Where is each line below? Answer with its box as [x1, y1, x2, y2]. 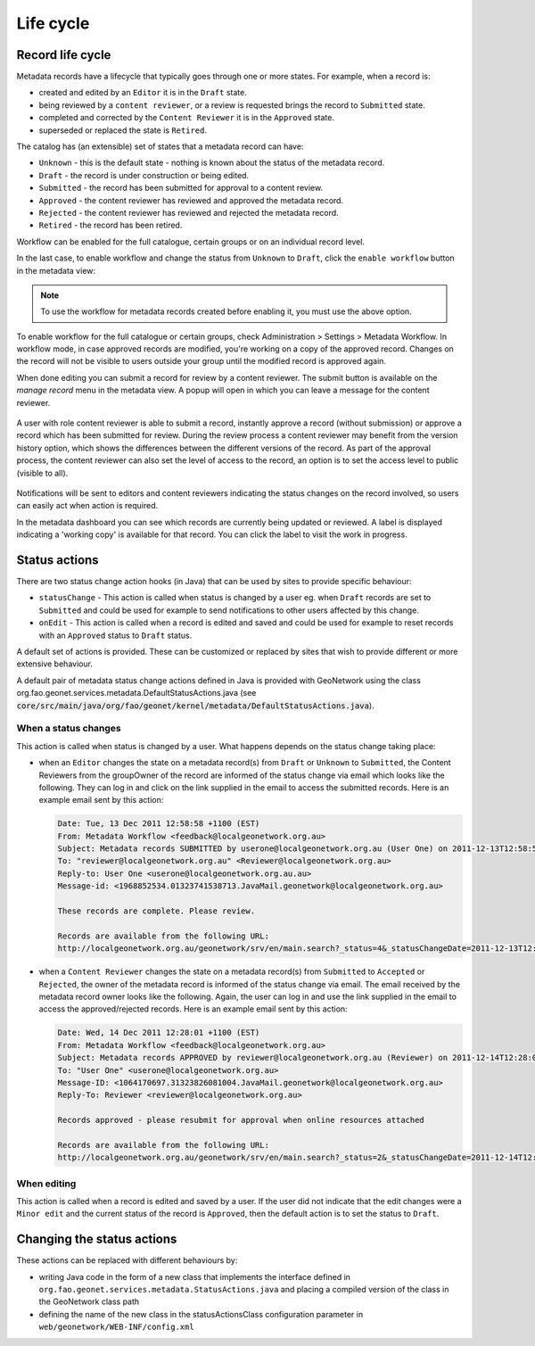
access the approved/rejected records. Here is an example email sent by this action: [38, 1003, 348, 1014]
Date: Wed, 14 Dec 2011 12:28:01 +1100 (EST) [57, 1028, 260, 1038]
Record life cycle [16, 47, 111, 62]
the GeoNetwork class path [38, 1296, 140, 1307]
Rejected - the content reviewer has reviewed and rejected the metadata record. [38, 207, 339, 218]
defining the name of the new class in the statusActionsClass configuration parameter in [38, 1309, 364, 1319]
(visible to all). [16, 467, 69, 478]
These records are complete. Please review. [57, 906, 256, 916]
